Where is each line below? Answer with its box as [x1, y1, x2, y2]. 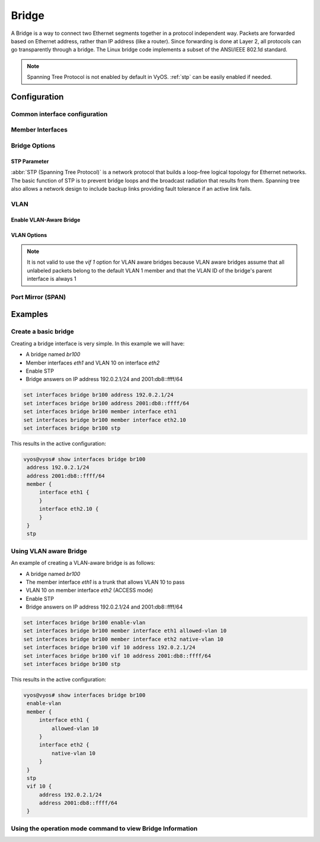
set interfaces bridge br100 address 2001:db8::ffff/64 [23, 400, 190, 406]
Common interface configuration [11, 110, 108, 118]
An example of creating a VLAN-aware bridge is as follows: [11, 559, 155, 566]
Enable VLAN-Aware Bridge [11, 216, 81, 223]
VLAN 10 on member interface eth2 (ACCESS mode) [25, 587, 153, 594]
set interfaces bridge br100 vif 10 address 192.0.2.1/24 [23, 644, 196, 651]
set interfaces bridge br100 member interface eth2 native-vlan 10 [23, 636, 224, 642]
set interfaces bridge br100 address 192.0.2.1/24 [23, 392, 174, 398]
